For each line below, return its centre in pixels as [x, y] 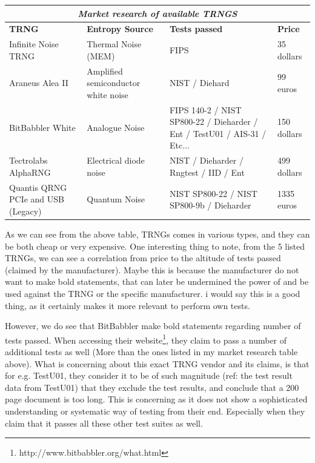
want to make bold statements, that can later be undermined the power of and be [157, 281]
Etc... [179, 145]
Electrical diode [116, 160]
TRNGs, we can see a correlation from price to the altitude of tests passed [143, 258]
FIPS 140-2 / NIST [205, 109]
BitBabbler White [42, 128]
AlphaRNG [30, 172]
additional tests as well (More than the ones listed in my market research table [151, 351]
